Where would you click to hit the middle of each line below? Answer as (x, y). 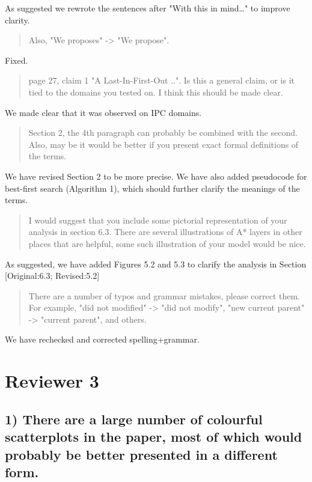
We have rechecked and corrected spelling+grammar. (102, 339)
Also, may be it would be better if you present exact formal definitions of (164, 144)
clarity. (17, 20)
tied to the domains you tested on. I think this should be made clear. (156, 92)
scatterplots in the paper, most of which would (154, 437)
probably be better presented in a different (141, 454)
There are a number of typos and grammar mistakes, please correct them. (164, 295)
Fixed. (17, 60)
